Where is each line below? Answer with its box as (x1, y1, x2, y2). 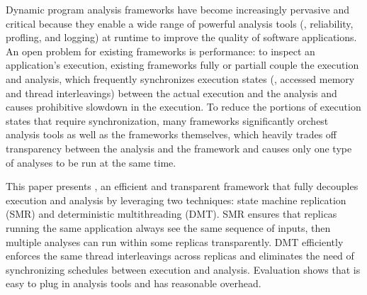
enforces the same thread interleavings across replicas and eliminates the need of (6, 248, 354, 263)
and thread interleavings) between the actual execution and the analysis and (6, 85, 337, 100)
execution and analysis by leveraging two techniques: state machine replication (6, 192, 346, 207)
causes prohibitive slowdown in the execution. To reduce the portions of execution (6, 99, 361, 114)
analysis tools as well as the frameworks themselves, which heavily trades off (6, 127, 337, 142)
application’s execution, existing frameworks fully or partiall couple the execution (6, 57, 359, 72)
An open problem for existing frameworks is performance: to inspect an (6, 43, 315, 58)
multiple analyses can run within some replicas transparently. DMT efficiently (6, 234, 344, 249)
